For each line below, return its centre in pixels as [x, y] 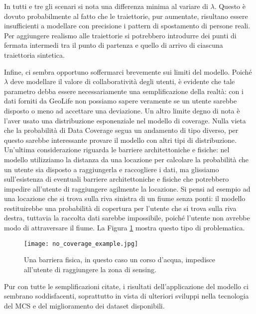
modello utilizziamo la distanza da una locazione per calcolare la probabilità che [126, 159]
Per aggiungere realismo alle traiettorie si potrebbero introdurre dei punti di [120, 35]
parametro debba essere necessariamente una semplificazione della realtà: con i [124, 91]
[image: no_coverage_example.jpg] [81, 244]
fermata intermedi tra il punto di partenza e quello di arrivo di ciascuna [114, 45]
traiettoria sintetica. [34, 54]
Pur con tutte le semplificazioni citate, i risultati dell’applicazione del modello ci [126, 286]
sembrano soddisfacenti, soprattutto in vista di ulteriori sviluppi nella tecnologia [127, 296]
